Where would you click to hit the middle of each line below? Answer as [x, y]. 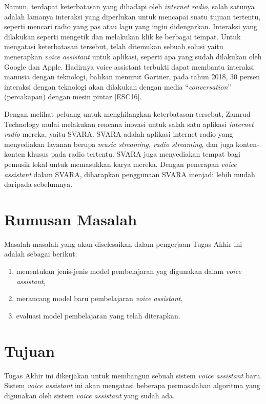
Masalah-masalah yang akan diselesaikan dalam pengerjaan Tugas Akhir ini [123, 243]
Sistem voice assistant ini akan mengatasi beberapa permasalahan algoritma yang [132, 385]
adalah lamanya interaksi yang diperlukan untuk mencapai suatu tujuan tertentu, [132, 16]
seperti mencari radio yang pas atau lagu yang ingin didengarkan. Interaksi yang [131, 26]
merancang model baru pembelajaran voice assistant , [99, 298]
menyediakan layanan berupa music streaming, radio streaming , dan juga [119, 144]
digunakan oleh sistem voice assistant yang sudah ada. [89, 395]
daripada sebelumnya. [38, 184]
